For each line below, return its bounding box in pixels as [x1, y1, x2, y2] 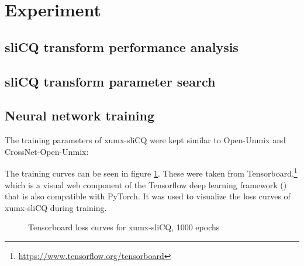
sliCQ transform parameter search [5, 72, 216, 90]
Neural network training [5, 106, 155, 125]
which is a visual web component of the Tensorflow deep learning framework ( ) [5, 178, 287, 191]
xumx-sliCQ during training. [5, 201, 107, 213]
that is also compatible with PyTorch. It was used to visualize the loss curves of [5, 190, 291, 202]
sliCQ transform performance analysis [5, 37, 239, 56]
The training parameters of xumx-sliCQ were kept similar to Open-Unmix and [5, 134, 286, 146]
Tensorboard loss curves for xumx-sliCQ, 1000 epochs [28, 221, 220, 233]
